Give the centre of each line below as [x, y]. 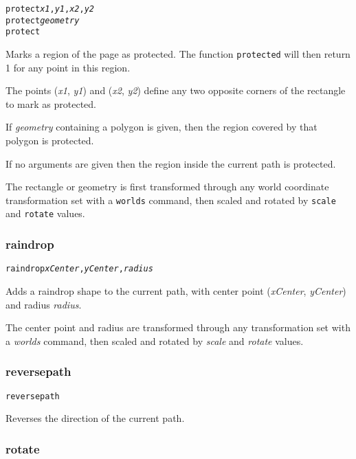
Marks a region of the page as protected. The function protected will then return [178, 53]
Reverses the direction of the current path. [95, 418]
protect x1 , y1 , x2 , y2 [50, 9]
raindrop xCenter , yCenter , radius [79, 269]
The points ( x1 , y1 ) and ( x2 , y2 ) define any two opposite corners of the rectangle [176, 90]
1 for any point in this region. [68, 67]
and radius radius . [44, 304]
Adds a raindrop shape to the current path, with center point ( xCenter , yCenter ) [176, 290]
